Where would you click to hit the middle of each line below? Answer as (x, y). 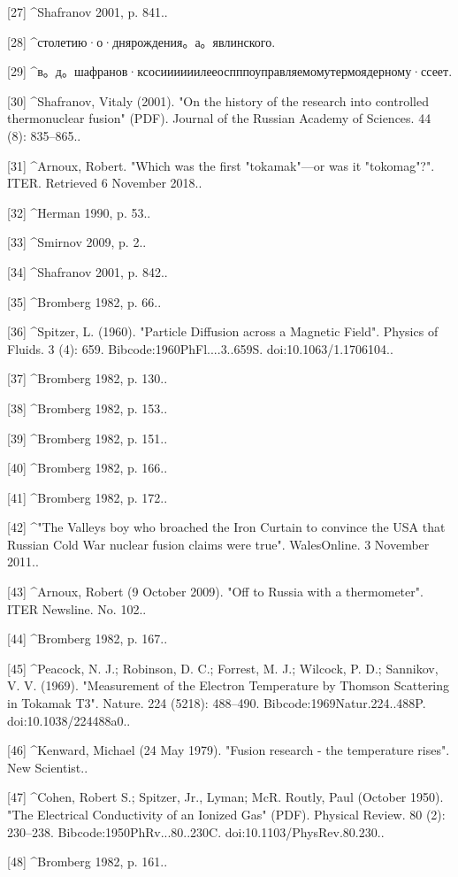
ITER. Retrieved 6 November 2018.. (105, 183)
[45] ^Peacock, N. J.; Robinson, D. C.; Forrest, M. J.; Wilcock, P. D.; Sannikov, (223, 668)
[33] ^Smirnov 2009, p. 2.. (77, 242)
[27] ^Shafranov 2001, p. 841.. (88, 12)
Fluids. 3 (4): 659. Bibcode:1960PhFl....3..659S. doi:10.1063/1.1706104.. (200, 348)
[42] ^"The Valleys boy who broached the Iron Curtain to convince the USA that (226, 527)
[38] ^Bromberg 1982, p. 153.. (88, 408)
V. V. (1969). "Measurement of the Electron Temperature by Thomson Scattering (229, 685)
